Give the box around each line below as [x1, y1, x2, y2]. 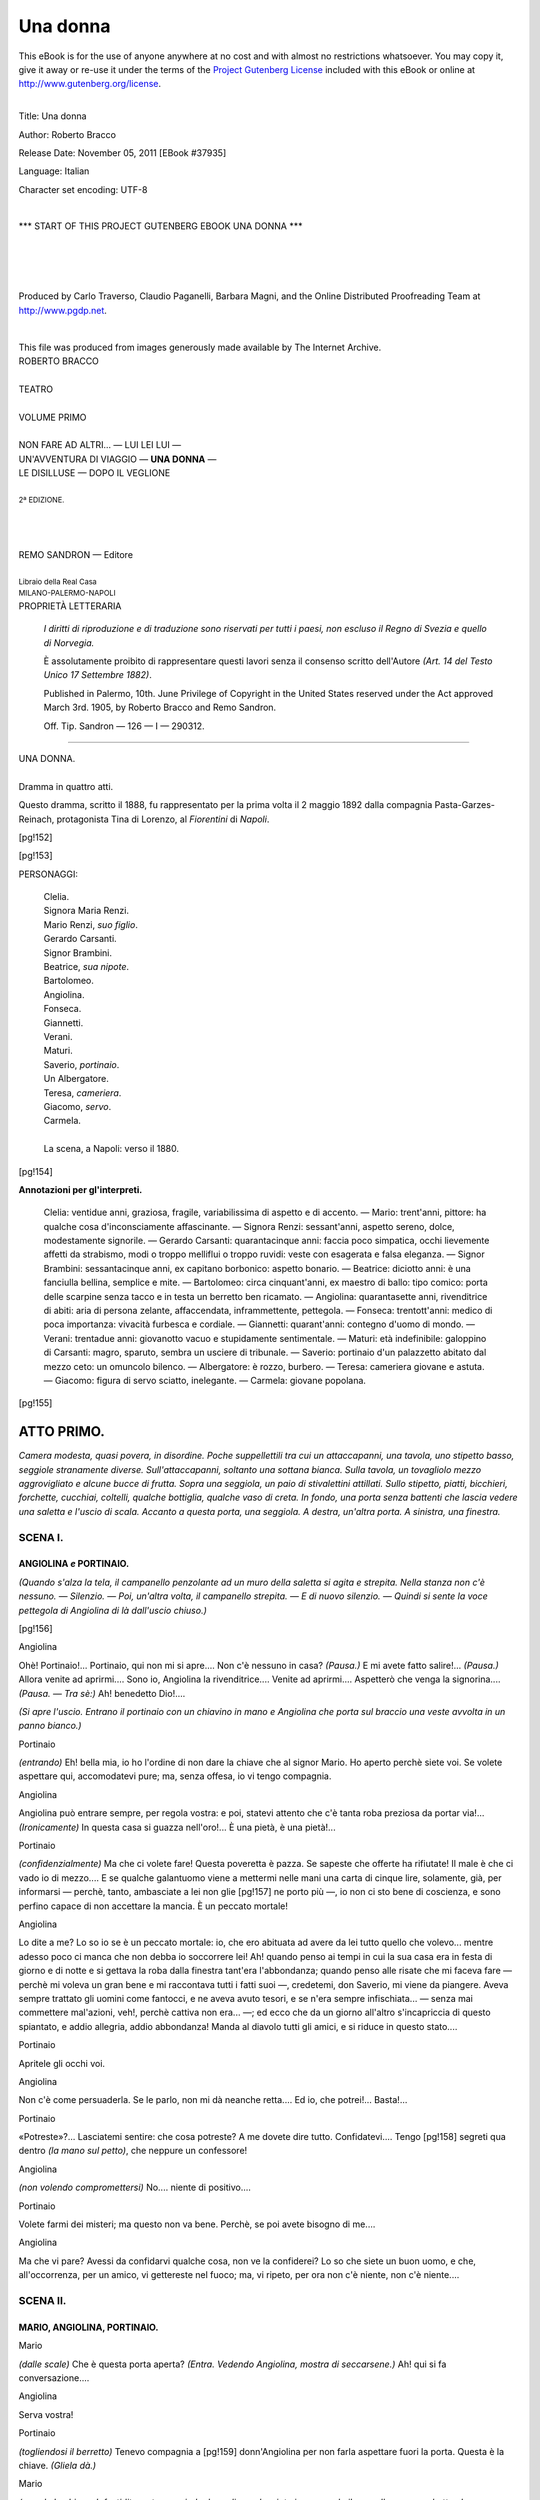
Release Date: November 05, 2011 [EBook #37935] [18, 146, 227, 159]
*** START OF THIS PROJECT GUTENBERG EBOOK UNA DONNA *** [18, 220, 303, 232]
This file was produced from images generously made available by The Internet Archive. [18, 341, 382, 353]
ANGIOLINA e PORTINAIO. [18, 1558, 130, 1570]
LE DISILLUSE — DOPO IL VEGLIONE [18, 467, 171, 479]
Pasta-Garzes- [434, 799, 495, 811]
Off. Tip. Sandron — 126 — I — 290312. [43, 720, 205, 732]
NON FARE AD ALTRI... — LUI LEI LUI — [18, 439, 182, 451]
